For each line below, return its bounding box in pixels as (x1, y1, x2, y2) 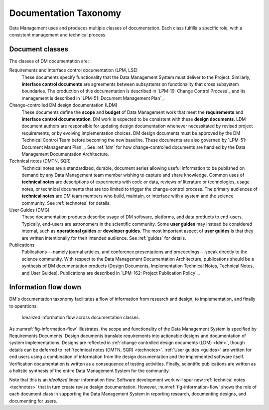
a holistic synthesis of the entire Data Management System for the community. (9, 368, 170, 374)
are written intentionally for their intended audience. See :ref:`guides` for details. (21, 235, 186, 241)
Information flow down (9, 283, 82, 292)
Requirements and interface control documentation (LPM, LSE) (9, 67, 138, 73)
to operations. (9, 303, 38, 309)
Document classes (9, 45, 68, 53)
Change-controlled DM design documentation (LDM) (9, 102, 118, 108)
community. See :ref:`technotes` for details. (21, 200, 111, 206)
